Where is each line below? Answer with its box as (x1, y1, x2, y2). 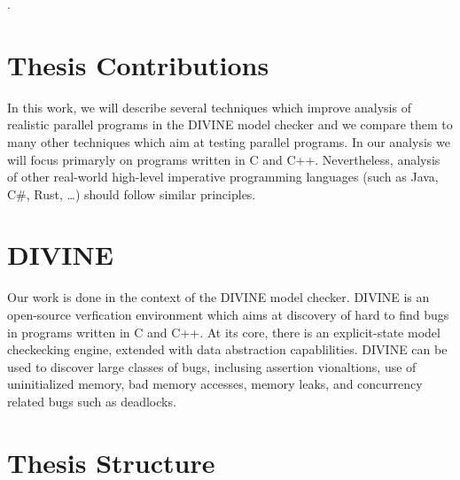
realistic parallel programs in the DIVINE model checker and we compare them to (7, 115, 453, 134)
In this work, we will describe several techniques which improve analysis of (7, 97, 411, 116)
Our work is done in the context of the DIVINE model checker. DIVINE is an (7, 288, 430, 306)
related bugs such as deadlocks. (7, 391, 176, 410)
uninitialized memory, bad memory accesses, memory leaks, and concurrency (7, 375, 423, 393)
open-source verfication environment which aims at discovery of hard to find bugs (7, 306, 449, 323)
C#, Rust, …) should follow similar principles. (7, 184, 256, 203)
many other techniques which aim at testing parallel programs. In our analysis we (7, 132, 450, 151)
